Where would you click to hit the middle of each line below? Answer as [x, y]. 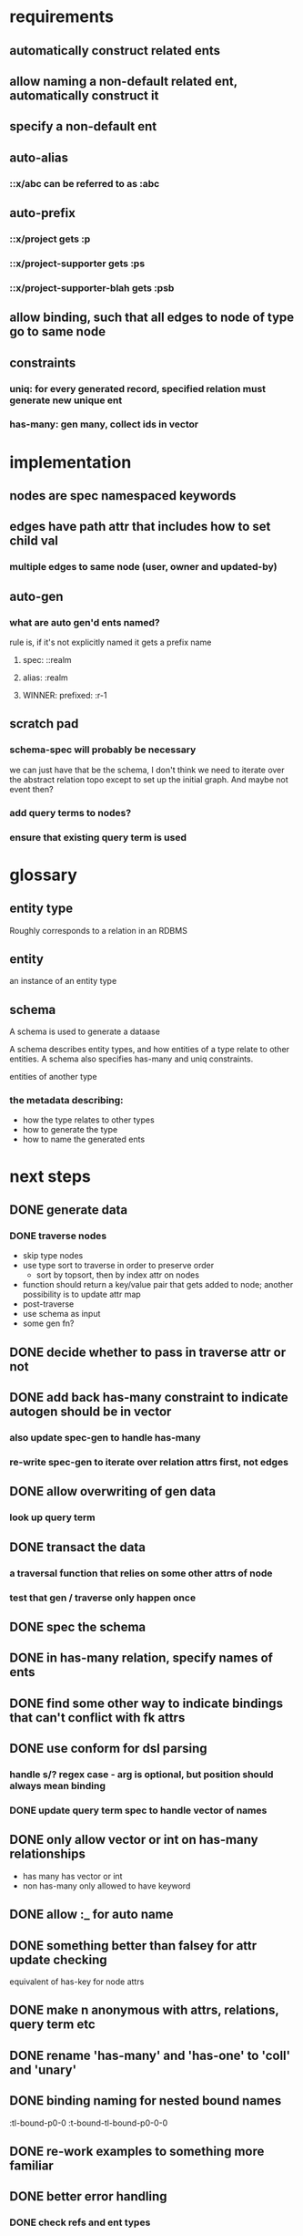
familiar [32, 2165]
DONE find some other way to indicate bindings [146, 1703]
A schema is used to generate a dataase [85, 1031]
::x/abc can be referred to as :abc [85, 183]
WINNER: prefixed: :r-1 [65, 696]
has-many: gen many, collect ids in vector [104, 424]
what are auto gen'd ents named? [85, 622]
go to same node [58, 331]
